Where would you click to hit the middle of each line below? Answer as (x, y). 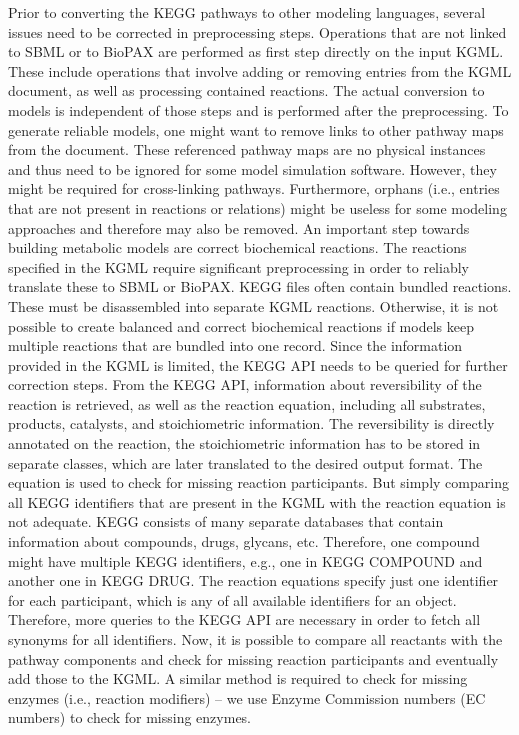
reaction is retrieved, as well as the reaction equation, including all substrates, (247, 403)
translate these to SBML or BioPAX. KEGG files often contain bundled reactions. (260, 286)
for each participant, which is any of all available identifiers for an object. (232, 599)
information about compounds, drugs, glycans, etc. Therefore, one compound (244, 541)
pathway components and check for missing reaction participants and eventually (253, 658)
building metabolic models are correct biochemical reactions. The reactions (237, 247)
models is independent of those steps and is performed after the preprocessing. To (258, 109)
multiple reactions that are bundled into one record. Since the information (235, 345)
